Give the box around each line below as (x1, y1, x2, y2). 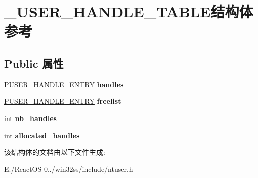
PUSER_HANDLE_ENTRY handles (4, 79, 124, 89)
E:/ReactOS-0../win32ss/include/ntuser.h (4, 163, 133, 174)
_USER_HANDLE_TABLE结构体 (4, 1, 253, 22)
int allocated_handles (4, 130, 80, 140)
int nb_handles (4, 112, 57, 123)
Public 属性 (4, 55, 64, 71)
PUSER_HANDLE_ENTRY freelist (4, 96, 121, 106)
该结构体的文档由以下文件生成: (4, 147, 105, 157)
